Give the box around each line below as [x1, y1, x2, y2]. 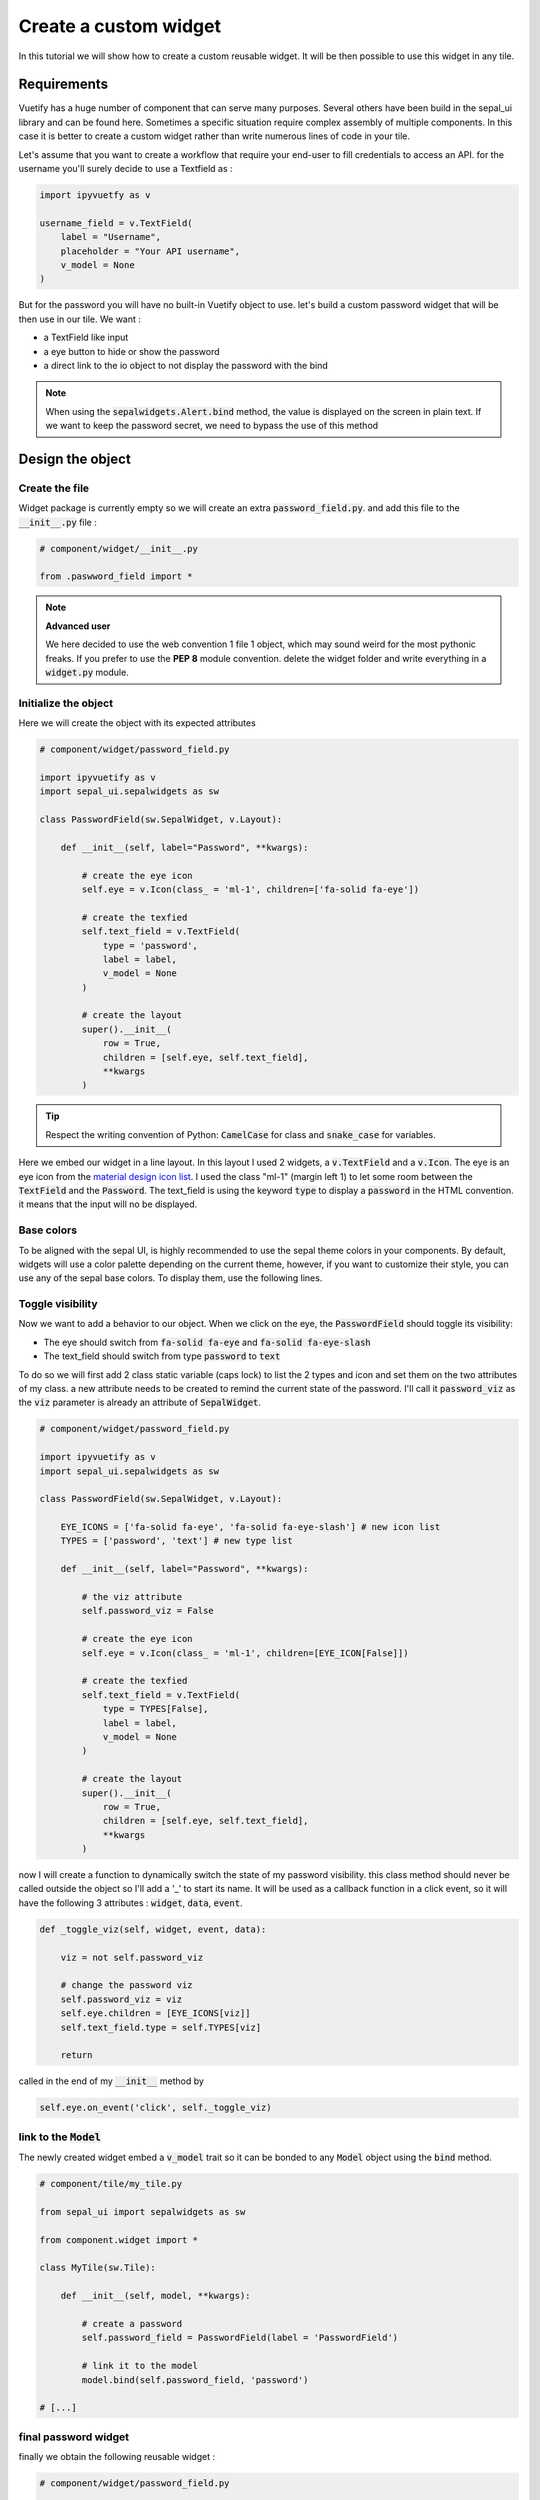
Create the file [18, 481, 90, 495]
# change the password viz [60, 1980, 194, 1991]
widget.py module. [45, 666, 129, 678]
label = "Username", [60, 231, 162, 243]
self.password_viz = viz [60, 1993, 183, 2005]
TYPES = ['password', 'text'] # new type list [60, 1535, 294, 1547]
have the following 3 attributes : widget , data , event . [18, 1896, 243, 1909]
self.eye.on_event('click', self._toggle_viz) [39, 2102, 272, 2114]
